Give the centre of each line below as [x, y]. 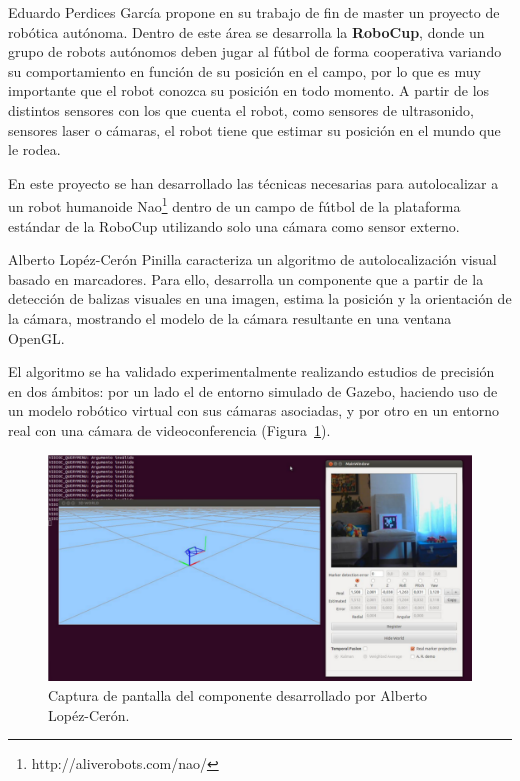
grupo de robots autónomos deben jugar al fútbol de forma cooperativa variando [255, 51]
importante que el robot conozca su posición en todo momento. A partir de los [249, 90]
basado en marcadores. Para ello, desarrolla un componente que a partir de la [246, 278]
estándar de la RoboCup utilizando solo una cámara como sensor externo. [234, 225]
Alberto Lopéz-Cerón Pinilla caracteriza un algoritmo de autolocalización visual [252, 259]
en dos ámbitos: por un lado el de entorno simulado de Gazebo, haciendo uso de [253, 390]
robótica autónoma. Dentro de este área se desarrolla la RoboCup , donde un [246, 31]
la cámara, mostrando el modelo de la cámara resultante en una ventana [230, 317]
